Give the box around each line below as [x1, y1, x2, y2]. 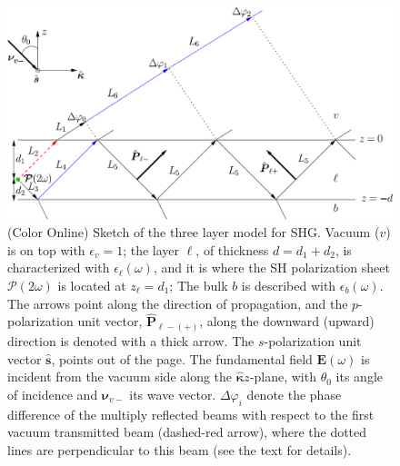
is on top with [7, 240, 85, 259]
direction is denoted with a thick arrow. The [7, 332, 255, 351]
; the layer [123, 240, 180, 259]
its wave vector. [129, 384, 216, 403]
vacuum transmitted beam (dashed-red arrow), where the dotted [7, 422, 367, 441]
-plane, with [249, 367, 316, 386]
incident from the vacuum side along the [7, 367, 233, 386]
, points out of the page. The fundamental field [51, 349, 313, 368]
